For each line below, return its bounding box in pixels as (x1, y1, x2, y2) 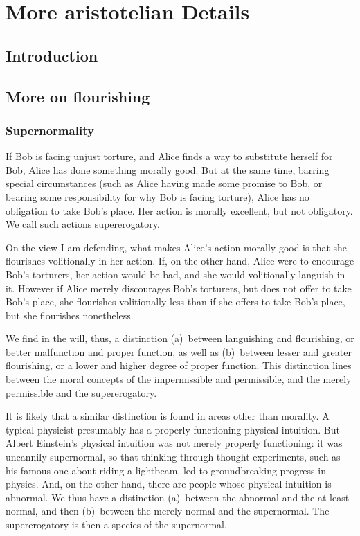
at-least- (317, 490, 352, 504)
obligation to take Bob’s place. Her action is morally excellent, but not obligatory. (6, 203, 353, 217)
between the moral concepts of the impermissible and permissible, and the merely (6, 372, 352, 386)
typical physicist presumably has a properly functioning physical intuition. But (6, 422, 340, 436)
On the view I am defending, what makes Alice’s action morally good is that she (6, 240, 348, 254)
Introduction (6, 44, 98, 66)
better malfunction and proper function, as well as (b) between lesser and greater (6, 344, 352, 359)
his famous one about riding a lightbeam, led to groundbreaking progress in (6, 463, 326, 477)
